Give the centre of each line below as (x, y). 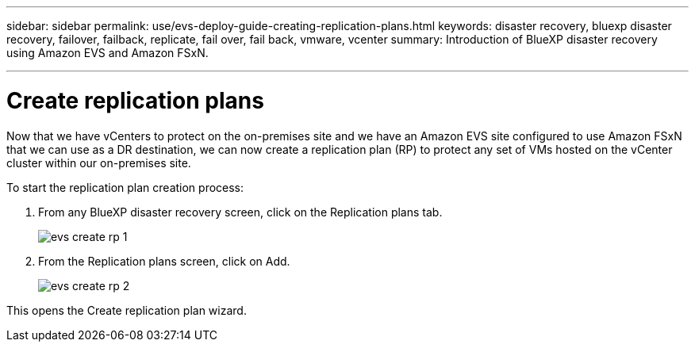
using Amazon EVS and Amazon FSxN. (108, 53)
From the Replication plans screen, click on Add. (164, 261)
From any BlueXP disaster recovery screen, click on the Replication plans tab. (240, 212)
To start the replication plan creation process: (125, 187)
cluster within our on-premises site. (99, 163)
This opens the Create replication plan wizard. (127, 310)
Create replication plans (135, 100)
